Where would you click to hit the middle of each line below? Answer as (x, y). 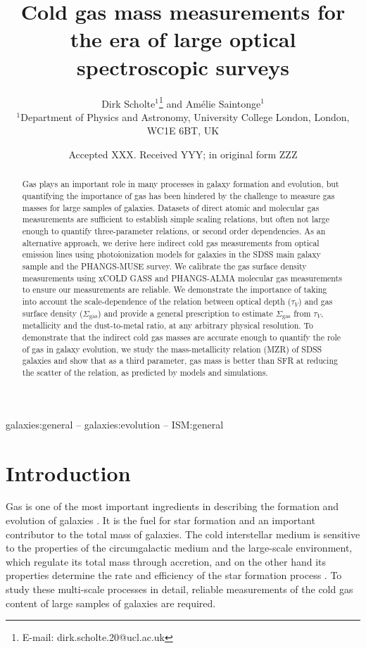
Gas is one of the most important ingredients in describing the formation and (172, 506)
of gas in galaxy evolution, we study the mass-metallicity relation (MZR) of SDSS (172, 349)
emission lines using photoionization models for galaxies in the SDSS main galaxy (171, 254)
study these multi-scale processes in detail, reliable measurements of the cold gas (179, 589)
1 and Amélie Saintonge (210, 102)
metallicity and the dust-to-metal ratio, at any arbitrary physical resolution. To (168, 325)
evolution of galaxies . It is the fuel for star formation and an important (160, 520)
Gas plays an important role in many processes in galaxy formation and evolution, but (181, 184)
